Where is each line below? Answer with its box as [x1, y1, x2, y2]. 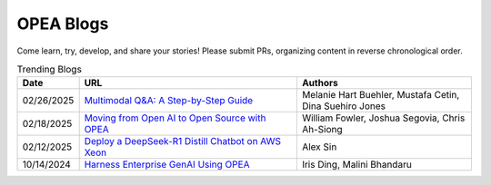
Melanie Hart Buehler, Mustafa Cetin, [301, 89, 460, 102]
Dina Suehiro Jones [301, 100, 386, 112]
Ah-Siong [301, 123, 343, 136]
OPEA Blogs [16, 14, 109, 34]
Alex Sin [301, 141, 337, 153]
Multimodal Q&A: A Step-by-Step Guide [84, 94, 254, 107]
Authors [301, 77, 338, 90]
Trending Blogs [16, 63, 82, 76]
